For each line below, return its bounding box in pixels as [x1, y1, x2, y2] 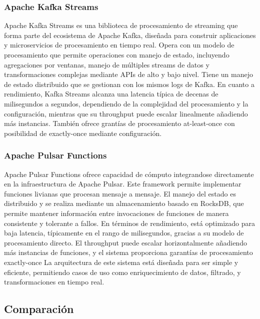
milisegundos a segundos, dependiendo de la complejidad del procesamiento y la [4, 98, 248, 108]
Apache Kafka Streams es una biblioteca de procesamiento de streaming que [4, 20, 238, 30]
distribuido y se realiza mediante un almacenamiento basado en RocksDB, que [4, 198, 244, 208]
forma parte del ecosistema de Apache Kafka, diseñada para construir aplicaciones [4, 29, 256, 40]
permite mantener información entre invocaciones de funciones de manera [4, 207, 229, 218]
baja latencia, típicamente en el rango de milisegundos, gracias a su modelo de [4, 227, 244, 238]
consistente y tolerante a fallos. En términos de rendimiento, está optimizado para [4, 217, 255, 228]
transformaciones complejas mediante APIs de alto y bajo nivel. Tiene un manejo [4, 69, 253, 79]
